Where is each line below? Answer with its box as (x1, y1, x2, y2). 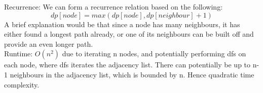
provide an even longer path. (4, 38, 93, 49)
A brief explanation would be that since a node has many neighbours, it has (4, 19, 240, 29)
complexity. (4, 79, 40, 89)
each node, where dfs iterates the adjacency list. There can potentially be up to (4, 59, 251, 70)
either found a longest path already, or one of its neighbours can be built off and (4, 29, 254, 39)
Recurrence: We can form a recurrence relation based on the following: (4, 2, 223, 12)
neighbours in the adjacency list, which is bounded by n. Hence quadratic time (10, 69, 254, 79)
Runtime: (4, 48, 33, 59)
